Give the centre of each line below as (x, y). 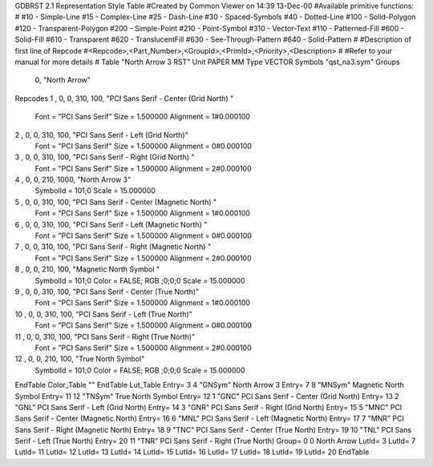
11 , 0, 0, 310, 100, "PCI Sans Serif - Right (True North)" (105, 336)
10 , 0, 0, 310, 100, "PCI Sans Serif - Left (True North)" (103, 314)
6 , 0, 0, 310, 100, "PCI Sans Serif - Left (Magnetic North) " (111, 224)
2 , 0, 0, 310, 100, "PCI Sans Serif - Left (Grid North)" (101, 135)
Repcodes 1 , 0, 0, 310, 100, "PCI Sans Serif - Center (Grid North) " (124, 98)
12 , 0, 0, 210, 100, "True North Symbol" (80, 359)
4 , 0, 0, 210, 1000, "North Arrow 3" (73, 179)
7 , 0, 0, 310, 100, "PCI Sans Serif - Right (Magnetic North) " (113, 247)
